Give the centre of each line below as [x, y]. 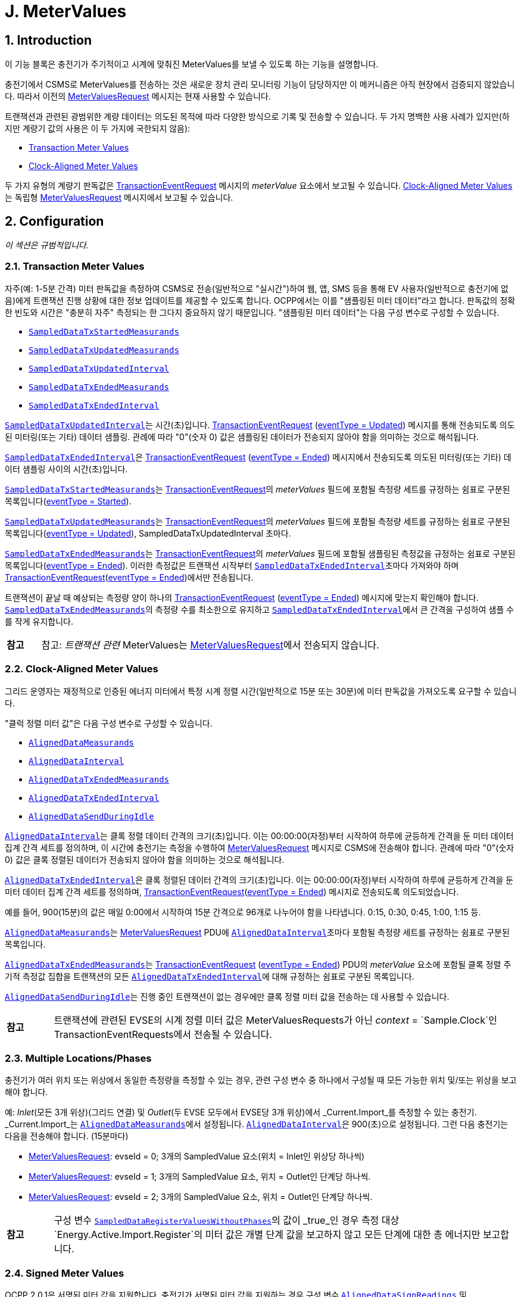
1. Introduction [48, 40]
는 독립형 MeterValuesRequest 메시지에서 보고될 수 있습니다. [119, 198]
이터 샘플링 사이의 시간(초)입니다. [66, 469]
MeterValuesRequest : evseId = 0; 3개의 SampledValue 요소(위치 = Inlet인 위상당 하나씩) [197, 1156]
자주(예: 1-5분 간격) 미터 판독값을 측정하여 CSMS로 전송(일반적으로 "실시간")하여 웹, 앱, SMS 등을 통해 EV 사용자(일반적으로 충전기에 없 [257, 288]
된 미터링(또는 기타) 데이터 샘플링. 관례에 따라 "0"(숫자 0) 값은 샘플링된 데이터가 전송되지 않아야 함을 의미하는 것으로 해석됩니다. [242, 437]
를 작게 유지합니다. [39, 621]
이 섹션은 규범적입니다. [47, 245]
